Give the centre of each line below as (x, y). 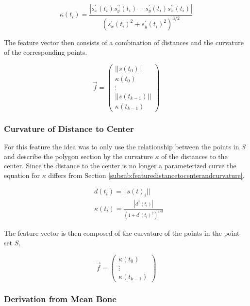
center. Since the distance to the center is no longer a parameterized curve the (120, 166)
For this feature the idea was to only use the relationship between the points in (122, 146)
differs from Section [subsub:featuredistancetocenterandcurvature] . (146, 175)
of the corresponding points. (46, 52)
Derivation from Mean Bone (60, 298)
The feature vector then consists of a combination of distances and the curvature (124, 42)
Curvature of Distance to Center (69, 128)
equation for (22, 175)
